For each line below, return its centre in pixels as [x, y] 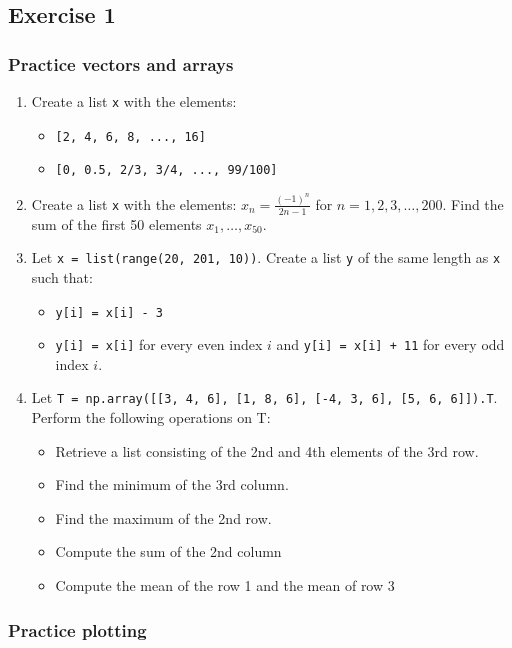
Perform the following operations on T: [151, 417]
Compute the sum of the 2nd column [168, 551]
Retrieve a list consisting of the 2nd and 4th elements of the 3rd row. [267, 450]
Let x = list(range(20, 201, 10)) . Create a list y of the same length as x [266, 257]
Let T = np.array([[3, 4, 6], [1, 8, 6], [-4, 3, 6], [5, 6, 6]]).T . [264, 397]
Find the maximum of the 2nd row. [163, 517]
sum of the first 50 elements [116, 223]
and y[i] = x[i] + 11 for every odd [390, 344]
